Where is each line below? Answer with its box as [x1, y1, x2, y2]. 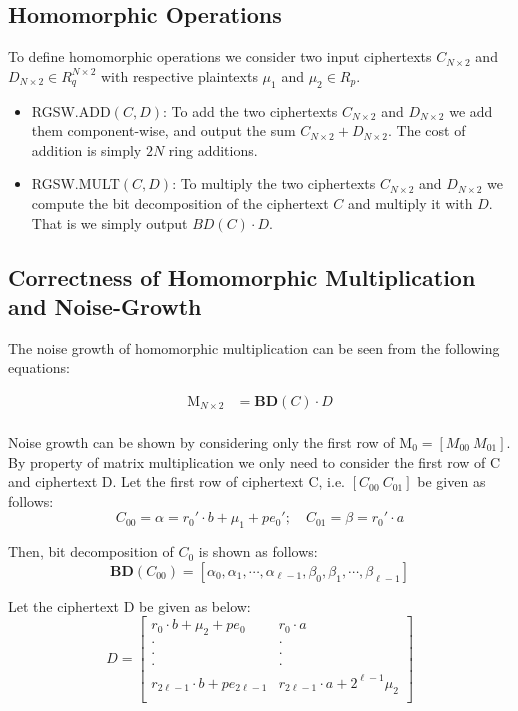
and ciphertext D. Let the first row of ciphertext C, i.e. [8, 471, 346, 492]
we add [449, 100, 493, 121]
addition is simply [31, 139, 142, 160]
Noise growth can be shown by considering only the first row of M [8, 432, 413, 452]
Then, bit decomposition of [8, 541, 174, 562]
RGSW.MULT [31, 173, 120, 194]
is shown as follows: [198, 541, 318, 562]
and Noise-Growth [8, 290, 202, 321]
